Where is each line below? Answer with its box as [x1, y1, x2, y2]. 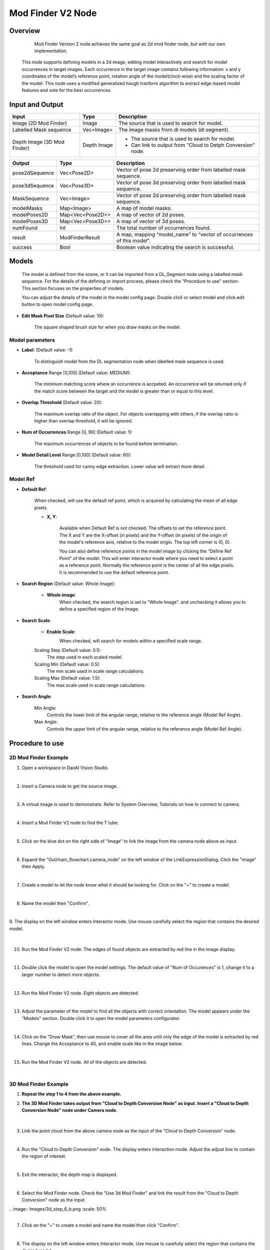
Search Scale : [21, 617, 51, 623]
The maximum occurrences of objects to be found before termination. [34, 440, 178, 446]
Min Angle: [34, 705, 57, 711]
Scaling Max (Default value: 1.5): [34, 675, 101, 681]
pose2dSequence [12, 169, 54, 176]
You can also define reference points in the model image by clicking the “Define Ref [59, 548, 232, 554]
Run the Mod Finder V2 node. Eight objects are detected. [21, 990, 139, 996]
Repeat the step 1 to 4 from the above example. [21, 1091, 122, 1097]
